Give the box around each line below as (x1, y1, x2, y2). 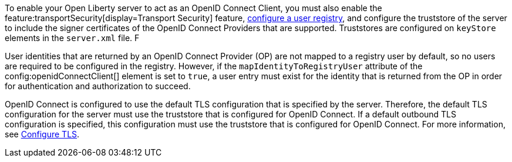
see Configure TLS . (5, 129, 80, 139)
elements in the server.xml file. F (5, 33, 140, 43)
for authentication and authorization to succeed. (5, 81, 191, 91)
